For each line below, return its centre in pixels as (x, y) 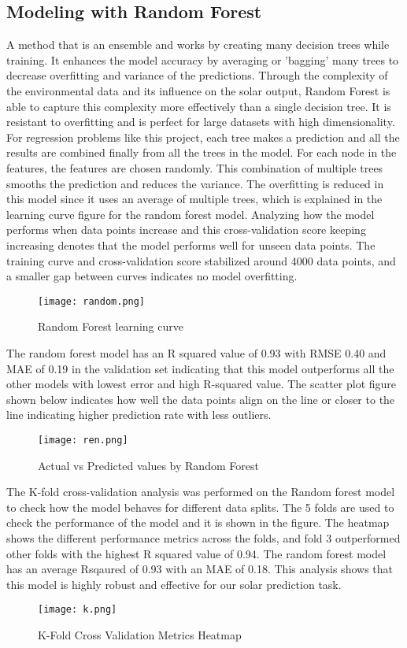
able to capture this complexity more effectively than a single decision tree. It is (199, 106)
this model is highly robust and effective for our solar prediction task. (174, 584)
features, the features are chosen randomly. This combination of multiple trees (195, 167)
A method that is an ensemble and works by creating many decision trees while (198, 44)
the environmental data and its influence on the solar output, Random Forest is (198, 90)
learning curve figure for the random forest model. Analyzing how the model (191, 214)
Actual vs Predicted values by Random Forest (148, 465)
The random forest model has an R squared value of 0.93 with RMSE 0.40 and (196, 352)
